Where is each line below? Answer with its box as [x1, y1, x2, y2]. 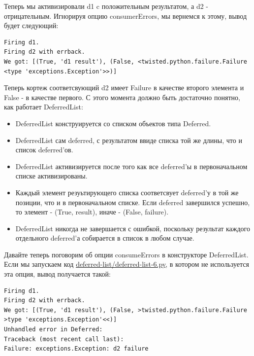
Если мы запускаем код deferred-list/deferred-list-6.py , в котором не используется [4, 259, 249, 269]
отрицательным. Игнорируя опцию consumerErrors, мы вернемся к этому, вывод [4, 10, 247, 21]
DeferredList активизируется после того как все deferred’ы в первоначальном [15, 161, 248, 171]
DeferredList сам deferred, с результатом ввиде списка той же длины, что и [15, 135, 242, 145]
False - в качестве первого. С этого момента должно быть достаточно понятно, [4, 92, 240, 102]
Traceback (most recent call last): [4, 335, 124, 343]
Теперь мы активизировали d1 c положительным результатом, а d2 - [4, 1, 208, 11]
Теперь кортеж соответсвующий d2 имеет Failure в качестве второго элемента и [4, 82, 244, 93]
